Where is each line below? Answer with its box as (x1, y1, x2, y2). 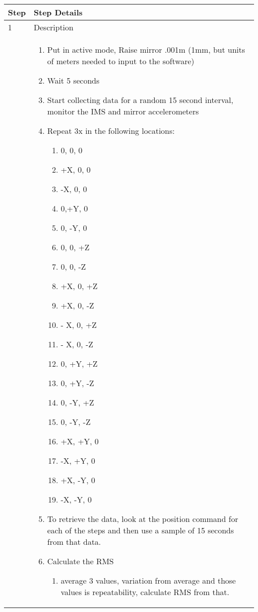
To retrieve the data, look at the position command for (47, 513, 238, 524)
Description (34, 21, 73, 33)
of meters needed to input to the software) (47, 55, 194, 67)
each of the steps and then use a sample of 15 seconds (47, 524, 234, 536)
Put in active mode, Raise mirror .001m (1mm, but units (47, 44, 245, 55)
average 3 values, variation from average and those (61, 575, 236, 586)
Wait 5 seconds (47, 75, 100, 86)
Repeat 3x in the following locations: (47, 125, 175, 136)
